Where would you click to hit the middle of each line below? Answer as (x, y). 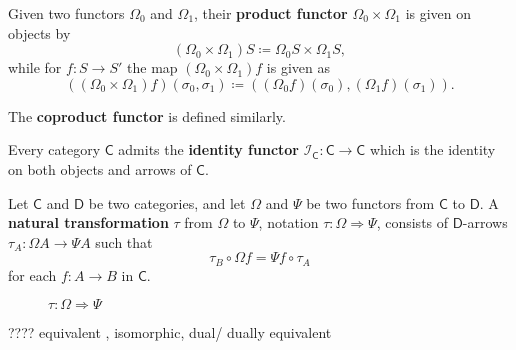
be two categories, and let (167, 202)
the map (152, 67)
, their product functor (271, 13)
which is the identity (432, 149)
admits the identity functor (208, 149)
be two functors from (370, 202)
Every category (54, 149)
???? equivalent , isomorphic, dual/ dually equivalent (170, 332)
